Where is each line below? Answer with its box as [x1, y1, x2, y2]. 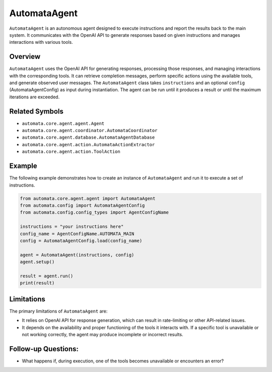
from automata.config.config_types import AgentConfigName [20, 210, 169, 215]
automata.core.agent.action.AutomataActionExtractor [22, 142, 155, 147]
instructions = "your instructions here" [20, 224, 124, 229]
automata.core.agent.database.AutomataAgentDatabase [22, 135, 155, 141]
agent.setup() [20, 259, 55, 265]
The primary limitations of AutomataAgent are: [9, 308, 108, 314]
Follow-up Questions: [9, 344, 79, 353]
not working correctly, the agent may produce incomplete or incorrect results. [22, 331, 183, 337]
